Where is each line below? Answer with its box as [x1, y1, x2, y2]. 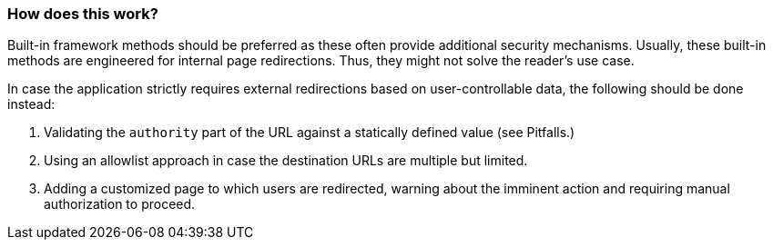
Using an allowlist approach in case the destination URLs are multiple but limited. [44, 153, 528, 169]
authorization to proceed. [44, 196, 196, 212]
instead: [7, 96, 56, 113]
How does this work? [7, 5, 158, 23]
